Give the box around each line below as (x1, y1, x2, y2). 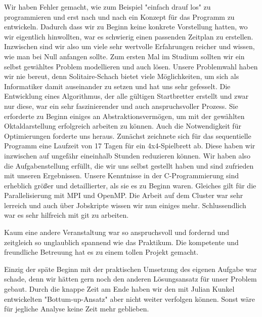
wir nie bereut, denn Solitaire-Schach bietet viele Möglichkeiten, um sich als (4, 71, 239, 82)
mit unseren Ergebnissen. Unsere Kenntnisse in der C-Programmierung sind (4, 170, 239, 181)
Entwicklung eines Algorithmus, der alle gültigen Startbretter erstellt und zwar (4, 91, 249, 101)
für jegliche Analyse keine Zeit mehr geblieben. (4, 303, 149, 314)
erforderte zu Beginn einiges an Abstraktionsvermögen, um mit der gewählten (4, 110, 245, 121)
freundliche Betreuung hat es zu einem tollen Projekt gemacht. (4, 247, 199, 257)
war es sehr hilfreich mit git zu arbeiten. (4, 210, 129, 220)
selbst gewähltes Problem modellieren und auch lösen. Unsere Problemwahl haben (4, 61, 258, 71)
